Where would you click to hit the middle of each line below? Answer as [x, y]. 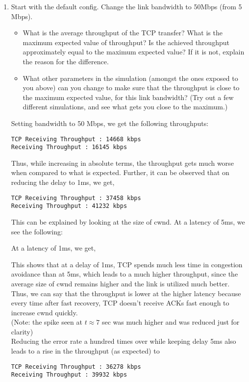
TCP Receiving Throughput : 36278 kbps [76, 367]
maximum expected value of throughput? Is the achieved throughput [126, 42]
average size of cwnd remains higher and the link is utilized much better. [120, 283]
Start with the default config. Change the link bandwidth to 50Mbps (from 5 [126, 6]
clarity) [22, 331]
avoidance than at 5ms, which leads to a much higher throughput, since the [124, 274]
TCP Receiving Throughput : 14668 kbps [76, 139]
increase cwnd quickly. [44, 312]
